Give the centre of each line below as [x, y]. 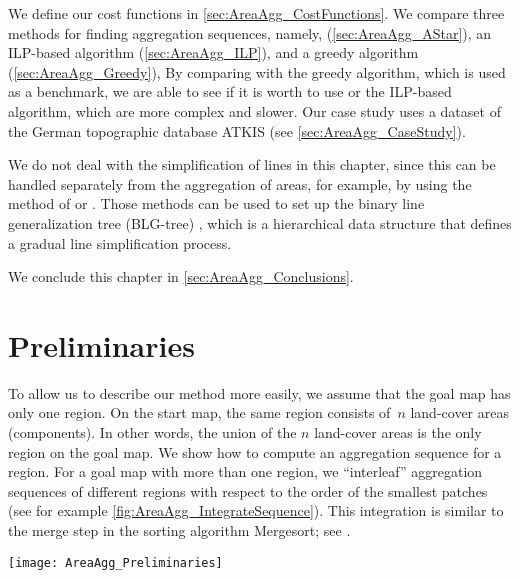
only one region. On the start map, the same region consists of [199, 412]
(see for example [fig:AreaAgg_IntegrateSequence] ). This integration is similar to [256, 510]
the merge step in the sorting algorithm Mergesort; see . [179, 530]
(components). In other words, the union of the [152, 432]
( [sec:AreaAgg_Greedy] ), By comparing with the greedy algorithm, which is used [257, 71]
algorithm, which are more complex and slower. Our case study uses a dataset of [254, 110]
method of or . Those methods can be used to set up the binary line [216, 203]
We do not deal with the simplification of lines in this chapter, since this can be [252, 164]
